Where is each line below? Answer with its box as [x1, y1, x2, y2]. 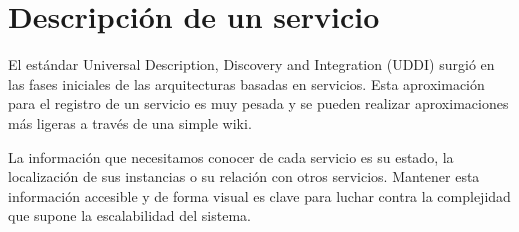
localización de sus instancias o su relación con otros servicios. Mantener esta [8, 166, 480, 187]
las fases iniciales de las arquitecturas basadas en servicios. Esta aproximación [8, 73, 485, 94]
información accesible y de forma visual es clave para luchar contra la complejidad [8, 185, 511, 206]
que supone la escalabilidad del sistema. [8, 205, 251, 226]
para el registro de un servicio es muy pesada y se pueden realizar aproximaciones [8, 93, 509, 114]
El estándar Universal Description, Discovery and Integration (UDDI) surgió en [8, 54, 495, 75]
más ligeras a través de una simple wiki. [8, 112, 252, 133]
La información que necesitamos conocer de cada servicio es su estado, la [8, 146, 454, 167]
